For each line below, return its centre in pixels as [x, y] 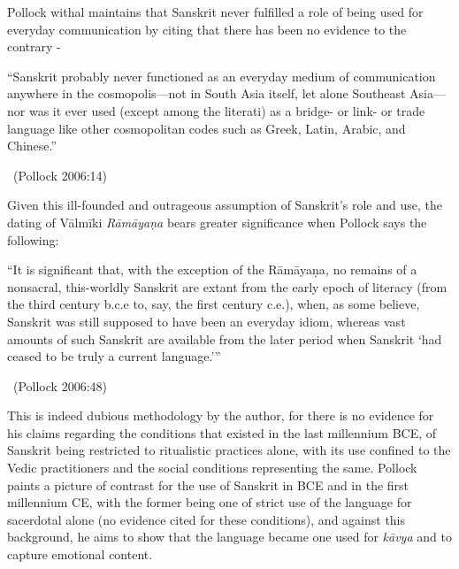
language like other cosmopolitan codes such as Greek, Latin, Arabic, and [207, 128]
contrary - [34, 46]
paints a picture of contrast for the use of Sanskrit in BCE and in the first [208, 484]
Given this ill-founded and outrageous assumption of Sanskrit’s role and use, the [225, 205]
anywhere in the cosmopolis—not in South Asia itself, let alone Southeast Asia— [226, 93]
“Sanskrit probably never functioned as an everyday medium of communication [222, 76]
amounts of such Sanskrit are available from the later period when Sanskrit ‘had [225, 338]
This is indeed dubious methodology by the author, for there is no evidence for [221, 415]
